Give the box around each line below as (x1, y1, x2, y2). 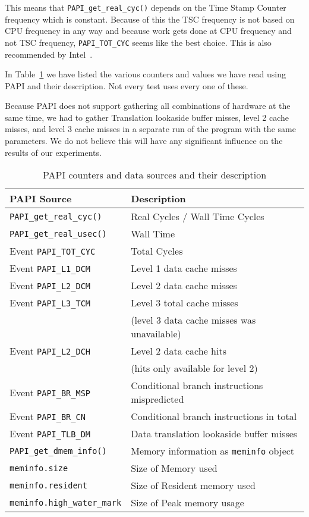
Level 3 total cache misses (131, 296, 238, 310)
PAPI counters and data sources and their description (42, 168, 267, 182)
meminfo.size (10, 463, 68, 473)
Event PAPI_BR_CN (10, 409, 86, 424)
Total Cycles (131, 244, 183, 258)
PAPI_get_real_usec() (10, 228, 107, 239)
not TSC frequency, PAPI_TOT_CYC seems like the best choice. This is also (5, 36, 272, 48)
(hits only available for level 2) (131, 361, 258, 375)
